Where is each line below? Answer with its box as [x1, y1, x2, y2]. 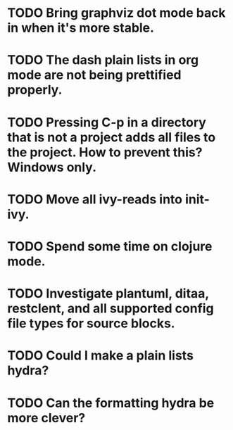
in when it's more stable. [7, 20, 155, 36]
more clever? [7, 410, 86, 426]
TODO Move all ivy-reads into [7, 191, 183, 207]
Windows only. [7, 159, 97, 175]
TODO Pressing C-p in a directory [7, 114, 206, 130]
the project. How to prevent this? [7, 144, 203, 160]
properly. [7, 82, 63, 98]
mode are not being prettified [7, 67, 182, 83]
